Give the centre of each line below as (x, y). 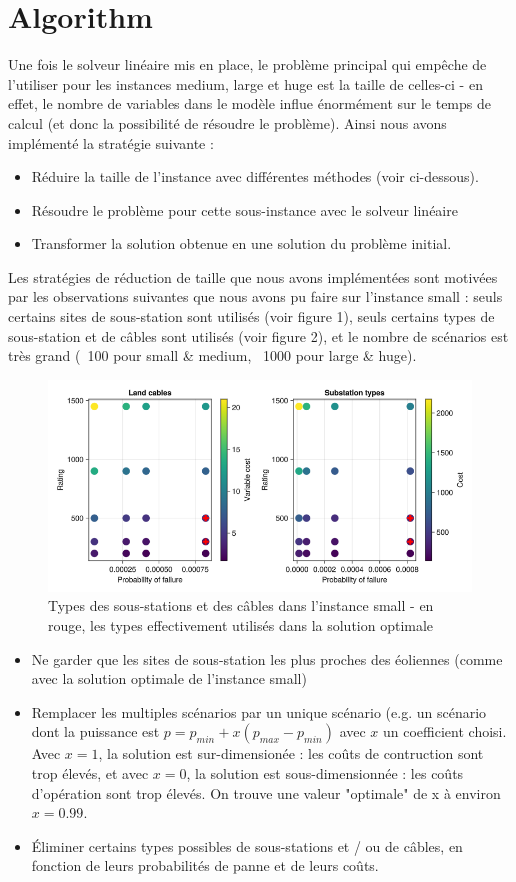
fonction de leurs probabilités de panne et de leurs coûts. (205, 865)
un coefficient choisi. (445, 731)
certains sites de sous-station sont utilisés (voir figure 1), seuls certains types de (251, 316)
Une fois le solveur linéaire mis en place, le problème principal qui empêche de (247, 64)
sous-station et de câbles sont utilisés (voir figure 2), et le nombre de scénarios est (258, 335)
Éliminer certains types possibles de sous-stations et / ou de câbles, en (247, 845)
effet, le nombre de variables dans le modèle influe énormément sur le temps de (249, 103)
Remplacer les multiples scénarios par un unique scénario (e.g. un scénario (259, 711)
